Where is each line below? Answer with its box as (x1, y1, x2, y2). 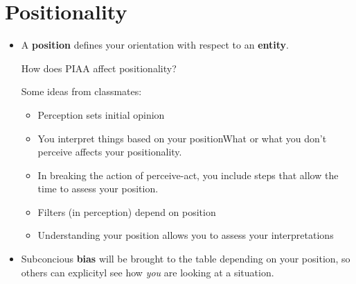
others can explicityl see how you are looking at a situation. (21, 265, 274, 279)
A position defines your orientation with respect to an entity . (21, 37, 289, 52)
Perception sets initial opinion (37, 107, 165, 122)
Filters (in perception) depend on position (37, 204, 216, 219)
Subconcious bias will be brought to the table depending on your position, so (21, 251, 350, 266)
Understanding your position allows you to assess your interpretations (37, 228, 334, 242)
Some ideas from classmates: (21, 84, 142, 99)
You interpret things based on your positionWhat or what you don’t (37, 131, 327, 145)
